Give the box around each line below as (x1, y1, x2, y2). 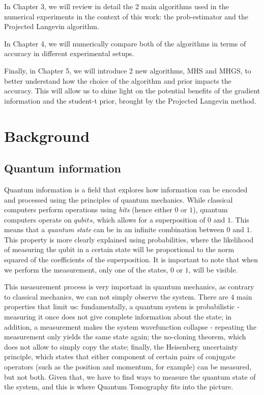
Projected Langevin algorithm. (4, 21, 99, 32)
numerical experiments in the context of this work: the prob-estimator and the (4, 11, 248, 21)
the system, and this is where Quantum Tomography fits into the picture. (4, 381, 233, 392)
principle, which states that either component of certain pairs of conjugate (4, 351, 236, 362)
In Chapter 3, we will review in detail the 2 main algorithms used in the (4, 1, 229, 11)
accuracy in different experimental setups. (4, 48, 134, 59)
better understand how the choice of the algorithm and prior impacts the (4, 75, 231, 86)
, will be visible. (188, 264, 238, 275)
